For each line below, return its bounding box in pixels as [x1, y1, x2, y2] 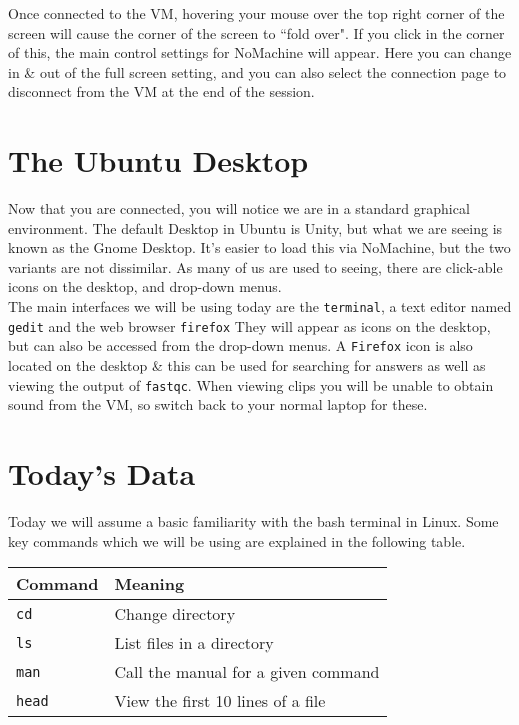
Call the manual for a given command [114, 660, 380, 684]
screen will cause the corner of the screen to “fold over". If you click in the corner [8, 22, 505, 43]
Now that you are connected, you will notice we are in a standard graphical [8, 198, 470, 219]
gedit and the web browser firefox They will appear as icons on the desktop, [8, 315, 491, 336]
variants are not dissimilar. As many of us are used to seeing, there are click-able [8, 256, 503, 277]
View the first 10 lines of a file [114, 689, 326, 713]
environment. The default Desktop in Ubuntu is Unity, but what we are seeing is [8, 217, 503, 238]
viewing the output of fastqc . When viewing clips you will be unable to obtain [8, 374, 494, 395]
